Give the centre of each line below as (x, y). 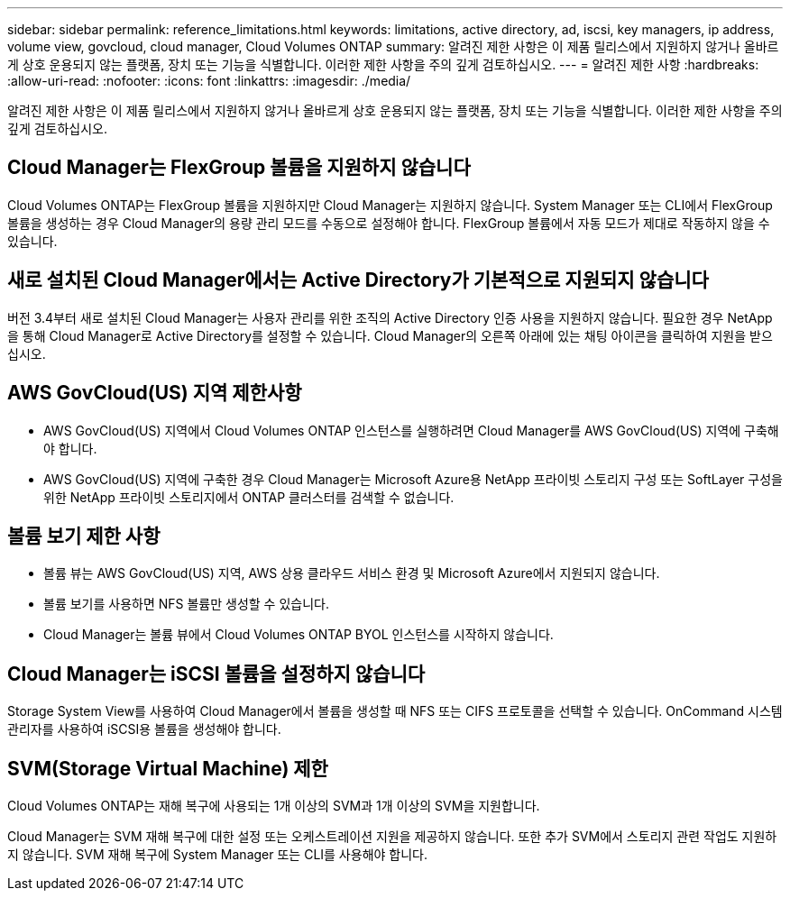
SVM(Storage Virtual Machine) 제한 (168, 768)
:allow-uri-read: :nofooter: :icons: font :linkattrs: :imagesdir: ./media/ (209, 81)
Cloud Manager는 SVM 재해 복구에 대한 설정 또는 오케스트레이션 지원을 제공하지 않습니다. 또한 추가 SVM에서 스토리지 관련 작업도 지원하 (392, 837)
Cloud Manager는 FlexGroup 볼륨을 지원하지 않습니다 (239, 168)
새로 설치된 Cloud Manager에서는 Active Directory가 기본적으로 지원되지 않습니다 (358, 280)
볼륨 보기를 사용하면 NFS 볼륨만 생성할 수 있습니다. (186, 604)
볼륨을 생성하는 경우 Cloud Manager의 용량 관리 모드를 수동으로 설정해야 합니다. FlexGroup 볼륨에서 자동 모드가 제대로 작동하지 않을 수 (389, 223)
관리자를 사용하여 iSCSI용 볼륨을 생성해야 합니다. (144, 729)
